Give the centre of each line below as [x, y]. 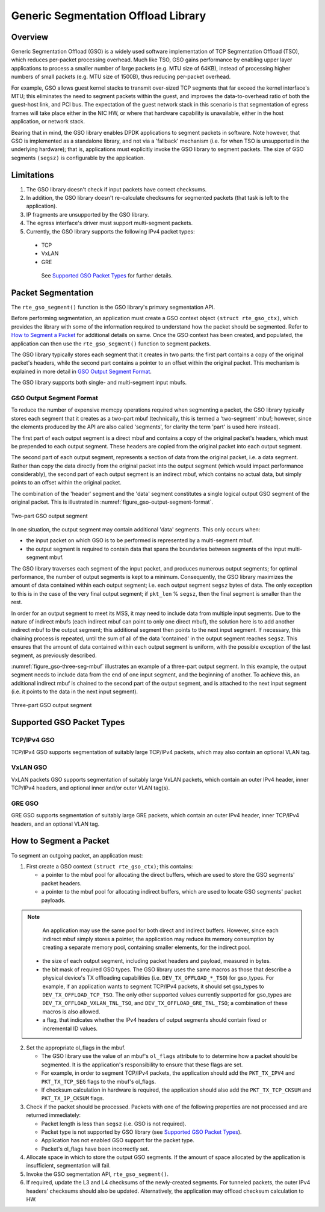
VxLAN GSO [29, 767]
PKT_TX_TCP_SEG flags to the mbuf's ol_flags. [99, 1081]
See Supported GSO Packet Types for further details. [107, 276]
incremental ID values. [70, 1028]
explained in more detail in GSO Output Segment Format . [81, 371]
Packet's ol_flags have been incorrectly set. [95, 1149]
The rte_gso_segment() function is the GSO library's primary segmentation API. [113, 308]
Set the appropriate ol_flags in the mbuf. [76, 1048]
